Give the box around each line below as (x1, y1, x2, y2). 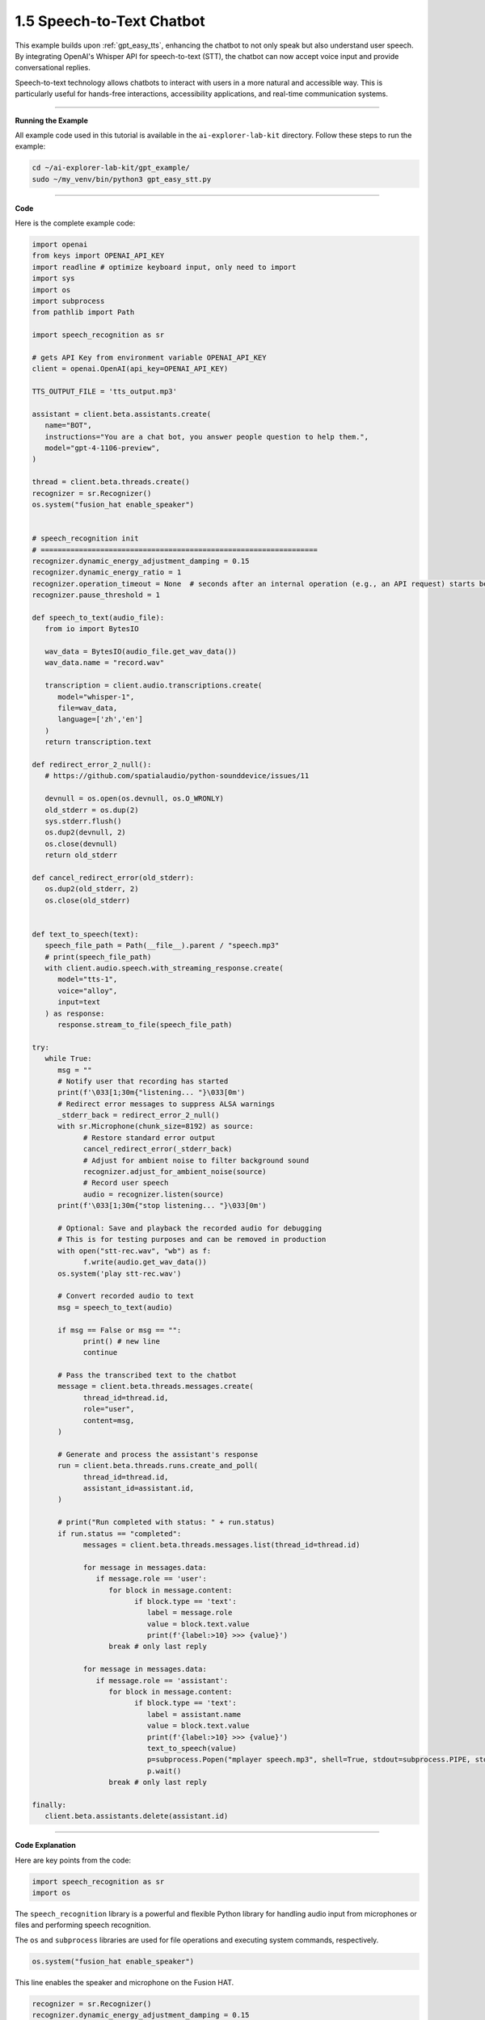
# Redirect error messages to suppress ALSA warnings (57, 1099, 276, 1109)
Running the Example (15, 116, 89, 125)
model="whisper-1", (57, 692, 135, 701)
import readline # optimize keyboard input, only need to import (32, 263, 297, 271)
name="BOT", (44, 421, 92, 430)
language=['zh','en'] (57, 715, 143, 724)
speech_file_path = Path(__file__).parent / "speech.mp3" (44, 941, 280, 950)
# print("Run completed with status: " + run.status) (57, 1517, 276, 1527)
